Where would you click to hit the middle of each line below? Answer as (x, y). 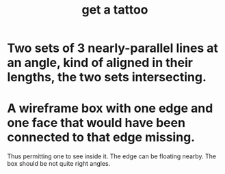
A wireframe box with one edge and (110, 108)
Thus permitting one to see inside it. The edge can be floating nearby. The (112, 156)
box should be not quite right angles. (59, 164)
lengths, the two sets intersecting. (107, 77)
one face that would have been (96, 123)
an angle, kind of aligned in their (100, 63)
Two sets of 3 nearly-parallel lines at (113, 48)
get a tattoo (115, 10)
